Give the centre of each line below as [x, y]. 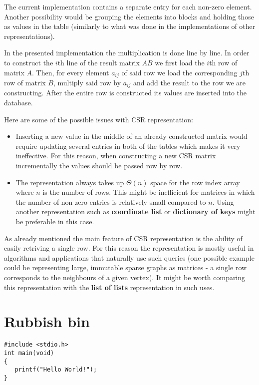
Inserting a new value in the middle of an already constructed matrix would [131, 136]
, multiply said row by [87, 83]
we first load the [180, 62]
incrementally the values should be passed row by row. [99, 166]
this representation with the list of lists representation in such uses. [109, 287]
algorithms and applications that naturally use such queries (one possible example [129, 257]
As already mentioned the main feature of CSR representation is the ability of [123, 238]
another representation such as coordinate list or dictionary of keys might [135, 211]
